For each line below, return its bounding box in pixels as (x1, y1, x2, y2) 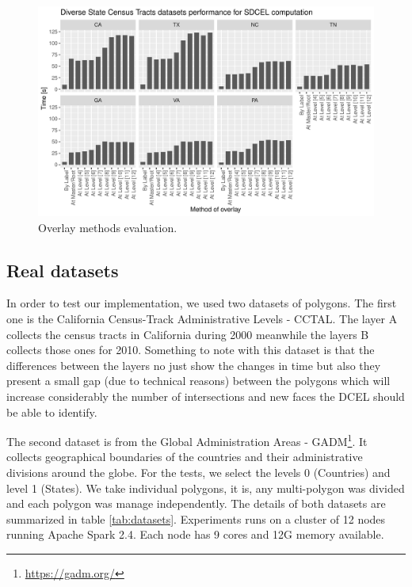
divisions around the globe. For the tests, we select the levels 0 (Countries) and (6, 463, 391, 480)
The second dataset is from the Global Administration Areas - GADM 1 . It (6, 431, 368, 449)
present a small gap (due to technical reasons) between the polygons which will (6, 372, 391, 389)
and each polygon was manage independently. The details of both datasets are (6, 495, 386, 512)
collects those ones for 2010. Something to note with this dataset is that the (6, 341, 375, 358)
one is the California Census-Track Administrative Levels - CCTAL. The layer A (6, 310, 398, 326)
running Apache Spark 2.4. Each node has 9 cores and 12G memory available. (6, 526, 384, 543)
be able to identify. (6, 403, 97, 420)
